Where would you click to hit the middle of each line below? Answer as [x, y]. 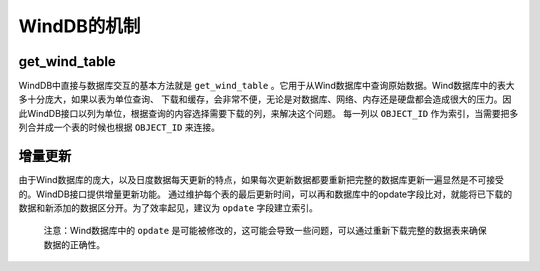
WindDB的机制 [79, 26]
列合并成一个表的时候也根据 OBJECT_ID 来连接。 [119, 127]
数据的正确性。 [74, 244]
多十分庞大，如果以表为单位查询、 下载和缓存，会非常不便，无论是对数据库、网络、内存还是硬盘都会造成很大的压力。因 [265, 99]
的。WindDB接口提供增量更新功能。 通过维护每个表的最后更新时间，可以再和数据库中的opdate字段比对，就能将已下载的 [265, 194]
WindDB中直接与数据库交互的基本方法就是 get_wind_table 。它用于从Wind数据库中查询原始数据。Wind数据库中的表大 [266, 86]
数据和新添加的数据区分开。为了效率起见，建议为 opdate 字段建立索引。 [168, 207]
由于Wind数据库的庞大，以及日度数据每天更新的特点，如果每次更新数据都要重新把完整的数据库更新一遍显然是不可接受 [261, 180]
